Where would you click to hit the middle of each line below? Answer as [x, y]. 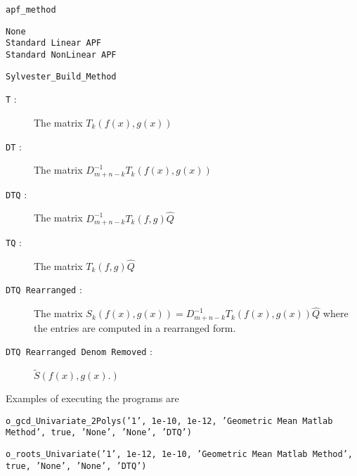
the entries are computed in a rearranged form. [135, 327]
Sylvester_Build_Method [61, 76]
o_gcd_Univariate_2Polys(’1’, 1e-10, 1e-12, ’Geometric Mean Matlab [169, 421]
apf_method [31, 10]
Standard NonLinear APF [61, 54]
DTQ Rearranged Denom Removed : [79, 351]
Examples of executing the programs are [92, 398]
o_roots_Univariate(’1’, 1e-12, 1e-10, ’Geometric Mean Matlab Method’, [179, 455]
